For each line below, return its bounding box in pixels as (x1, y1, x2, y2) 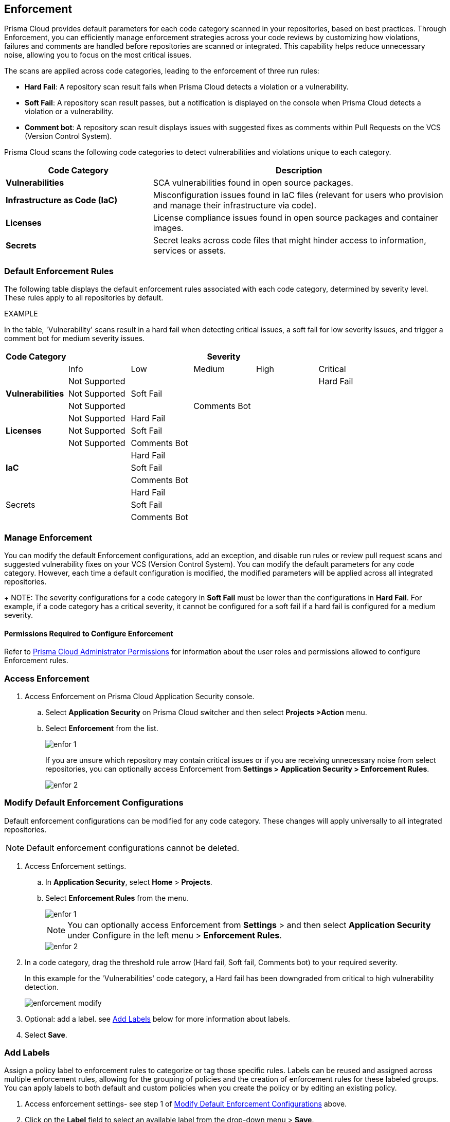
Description (276, 165, 322, 176)
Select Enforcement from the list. (45, 723, 158, 733)
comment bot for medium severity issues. (4, 334, 145, 343)
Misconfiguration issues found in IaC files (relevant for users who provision (153, 190, 443, 201)
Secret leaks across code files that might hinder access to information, (153, 235, 426, 246)
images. (153, 223, 184, 234)
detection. (25, 982, 59, 991)
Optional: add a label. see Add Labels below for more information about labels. (25, 1014, 291, 1023)
